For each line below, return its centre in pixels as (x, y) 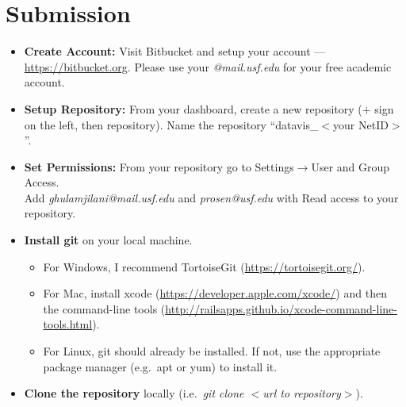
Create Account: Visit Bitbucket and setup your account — (175, 51)
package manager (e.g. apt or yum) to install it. (160, 366)
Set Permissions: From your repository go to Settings (159, 166)
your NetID (361, 124)
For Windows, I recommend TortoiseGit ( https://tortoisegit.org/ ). (204, 266)
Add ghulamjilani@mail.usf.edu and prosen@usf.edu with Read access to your (211, 197)
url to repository (302, 393)
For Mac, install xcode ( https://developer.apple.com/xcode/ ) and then (215, 293)
